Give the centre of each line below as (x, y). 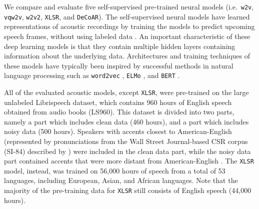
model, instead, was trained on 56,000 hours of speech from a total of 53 (115, 170)
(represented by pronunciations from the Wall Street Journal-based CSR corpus (126, 141)
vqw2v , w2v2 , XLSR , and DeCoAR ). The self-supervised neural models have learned (127, 16)
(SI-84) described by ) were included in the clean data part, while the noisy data (127, 151)
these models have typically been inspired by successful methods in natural (119, 65)
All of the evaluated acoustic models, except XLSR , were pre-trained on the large (126, 92)
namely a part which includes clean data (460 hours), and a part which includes (126, 121)
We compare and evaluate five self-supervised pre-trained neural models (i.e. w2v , (129, 6)
